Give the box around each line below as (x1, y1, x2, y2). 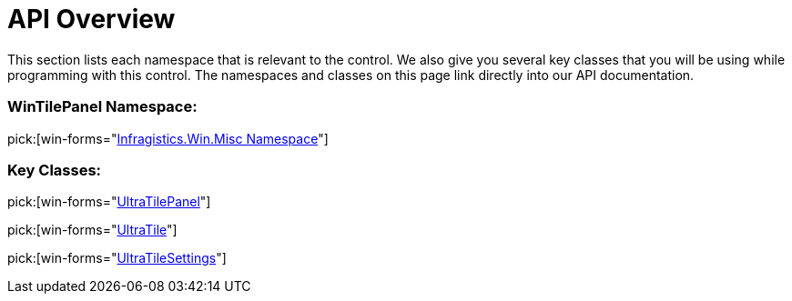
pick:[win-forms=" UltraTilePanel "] (7, 194, 211, 210)
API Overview (7, 4, 176, 35)
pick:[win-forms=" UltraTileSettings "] (7, 250, 227, 266)
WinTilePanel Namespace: (7, 97, 198, 116)
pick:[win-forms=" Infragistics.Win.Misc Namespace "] (7, 130, 329, 146)
